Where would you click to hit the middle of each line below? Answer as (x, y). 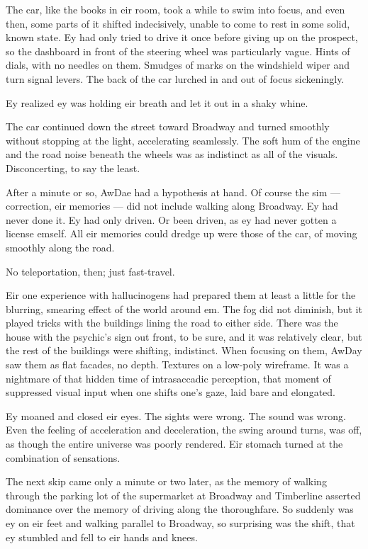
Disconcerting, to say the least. (73, 168)
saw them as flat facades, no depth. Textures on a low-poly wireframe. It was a (177, 364)
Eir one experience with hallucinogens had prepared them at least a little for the (181, 295)
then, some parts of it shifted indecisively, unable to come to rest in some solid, (178, 23)
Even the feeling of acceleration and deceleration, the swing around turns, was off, (184, 430)
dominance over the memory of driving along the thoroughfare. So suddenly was (180, 509)
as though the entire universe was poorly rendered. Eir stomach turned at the (174, 444)
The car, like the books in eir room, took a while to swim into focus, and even (175, 9)
